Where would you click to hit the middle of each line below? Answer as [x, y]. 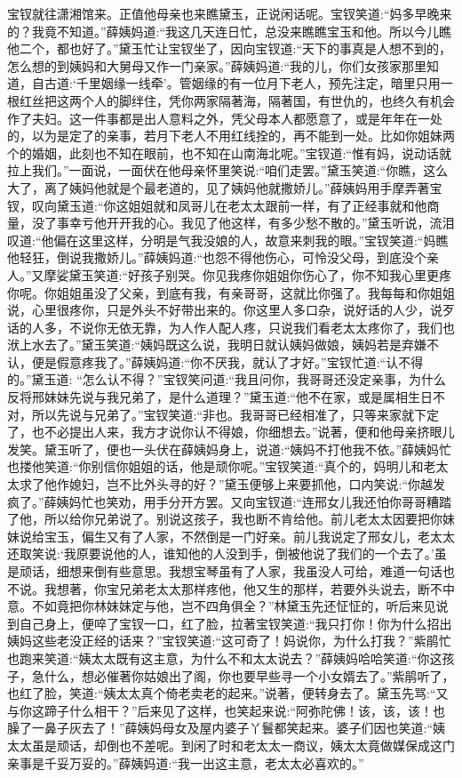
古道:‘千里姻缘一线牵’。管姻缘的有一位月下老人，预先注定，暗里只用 [242, 83]
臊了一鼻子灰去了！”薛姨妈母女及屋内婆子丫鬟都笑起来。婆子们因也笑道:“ [220, 728]
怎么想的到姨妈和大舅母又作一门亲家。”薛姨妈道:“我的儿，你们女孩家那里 [217, 65]
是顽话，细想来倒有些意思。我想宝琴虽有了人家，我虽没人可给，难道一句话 [225, 571]
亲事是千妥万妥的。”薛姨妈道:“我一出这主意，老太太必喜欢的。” [186, 762]
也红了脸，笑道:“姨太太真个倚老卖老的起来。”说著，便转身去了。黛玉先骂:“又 [228, 693]
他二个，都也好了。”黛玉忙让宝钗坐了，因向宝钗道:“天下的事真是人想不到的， [230, 48]
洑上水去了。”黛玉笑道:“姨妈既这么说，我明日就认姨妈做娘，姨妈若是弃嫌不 [223, 345]
